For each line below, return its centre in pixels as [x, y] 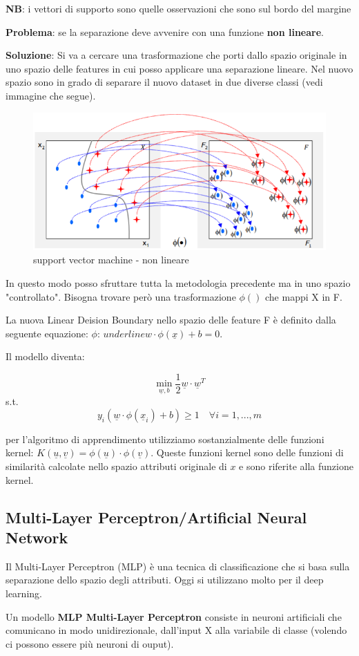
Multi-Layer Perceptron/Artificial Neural [156, 517]
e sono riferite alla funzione [296, 466]
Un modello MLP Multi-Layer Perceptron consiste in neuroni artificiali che [174, 616]
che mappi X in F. [304, 296]
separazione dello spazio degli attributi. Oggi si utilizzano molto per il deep [165, 580]
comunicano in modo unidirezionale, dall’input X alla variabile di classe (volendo [176, 630]
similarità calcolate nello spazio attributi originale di [116, 466]
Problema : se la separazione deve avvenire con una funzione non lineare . [165, 31]
